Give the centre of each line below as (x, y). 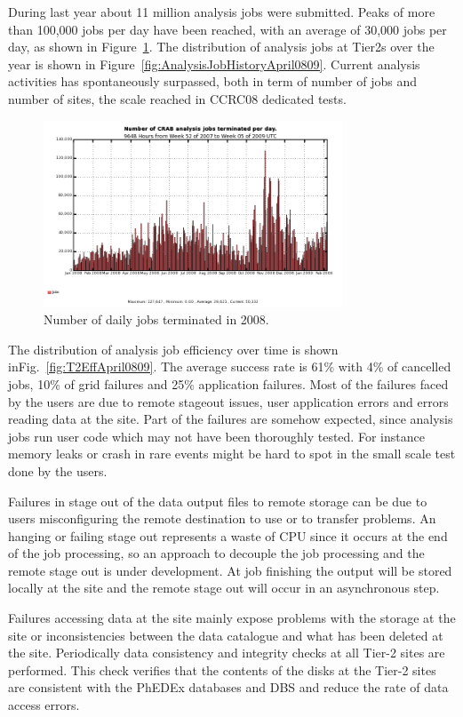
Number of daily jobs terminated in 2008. (156, 319)
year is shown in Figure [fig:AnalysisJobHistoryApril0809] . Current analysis (214, 64)
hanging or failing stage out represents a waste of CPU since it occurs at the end (228, 535)
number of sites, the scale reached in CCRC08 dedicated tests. (177, 98)
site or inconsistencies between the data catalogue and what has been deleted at (226, 635)
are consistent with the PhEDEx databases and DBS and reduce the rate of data (228, 687)
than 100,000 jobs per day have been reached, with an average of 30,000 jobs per (228, 29)
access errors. (44, 705)
